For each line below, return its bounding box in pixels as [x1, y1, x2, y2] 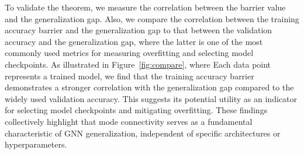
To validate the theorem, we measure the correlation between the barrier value [5, 1, 286, 13]
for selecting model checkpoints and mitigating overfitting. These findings [5, 104, 268, 116]
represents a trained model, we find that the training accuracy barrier [5, 69, 254, 82]
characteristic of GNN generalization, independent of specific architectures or [5, 127, 281, 139]
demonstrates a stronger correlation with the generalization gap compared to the [5, 81, 294, 93]
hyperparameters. [5, 138, 67, 150]
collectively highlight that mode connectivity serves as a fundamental [5, 115, 253, 127]
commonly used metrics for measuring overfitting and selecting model [5, 47, 254, 59]
